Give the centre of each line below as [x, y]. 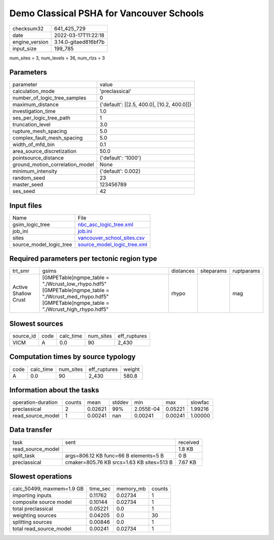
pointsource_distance [38, 158]
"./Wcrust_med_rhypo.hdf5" [76, 297]
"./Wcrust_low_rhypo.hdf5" [74, 284]
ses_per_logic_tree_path [41, 118]
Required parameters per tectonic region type [83, 259]
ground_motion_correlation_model [53, 165]
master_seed [28, 184]
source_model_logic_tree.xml [112, 244]
